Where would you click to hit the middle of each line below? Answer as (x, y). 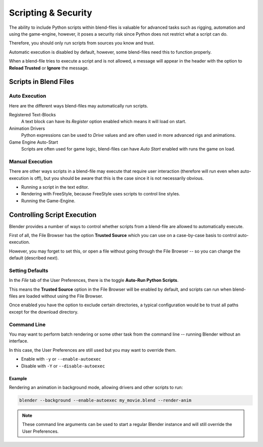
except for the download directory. (44, 312)
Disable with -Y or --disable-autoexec (63, 366)
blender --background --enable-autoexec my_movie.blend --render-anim (105, 400)
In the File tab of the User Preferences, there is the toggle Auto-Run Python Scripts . (94, 280)
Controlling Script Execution (53, 215)
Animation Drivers (27, 128)
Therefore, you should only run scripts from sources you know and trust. (82, 43)
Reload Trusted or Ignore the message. (49, 68)
